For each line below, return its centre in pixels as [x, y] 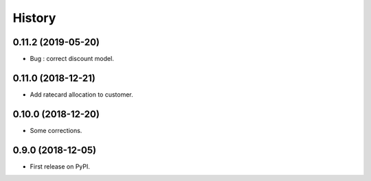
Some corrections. [56, 130]
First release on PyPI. [60, 166]
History [34, 18]
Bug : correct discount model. [72, 59]
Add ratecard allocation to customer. [81, 94]
